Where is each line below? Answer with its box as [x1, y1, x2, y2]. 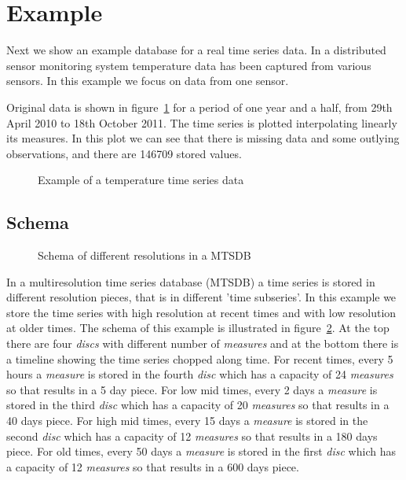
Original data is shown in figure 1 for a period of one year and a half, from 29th [6, 98, 393, 115]
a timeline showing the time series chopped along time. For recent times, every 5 [6, 350, 393, 367]
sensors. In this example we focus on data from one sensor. [6, 72, 289, 89]
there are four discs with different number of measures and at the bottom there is [6, 335, 399, 352]
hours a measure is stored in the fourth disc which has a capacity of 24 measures [6, 366, 393, 382]
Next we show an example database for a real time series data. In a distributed [6, 42, 386, 58]
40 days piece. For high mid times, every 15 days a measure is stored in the [6, 412, 368, 429]
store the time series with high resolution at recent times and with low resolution [6, 304, 397, 320]
